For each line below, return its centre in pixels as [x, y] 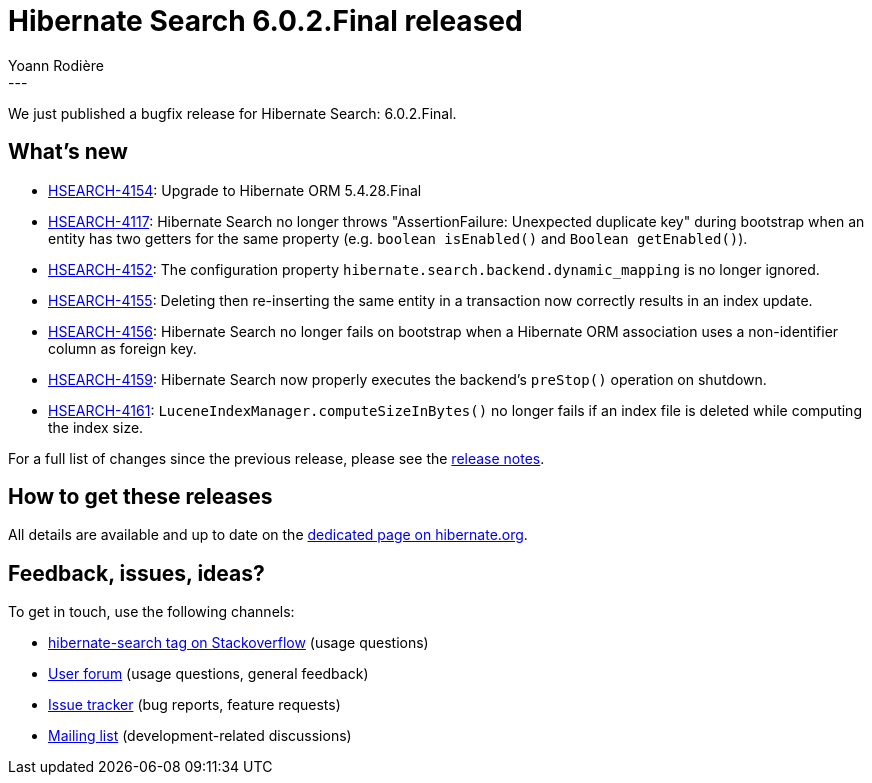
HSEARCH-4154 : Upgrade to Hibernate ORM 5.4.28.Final [235, 190]
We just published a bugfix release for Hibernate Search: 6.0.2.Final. [232, 113]
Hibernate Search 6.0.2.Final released [265, 21]
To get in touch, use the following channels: [151, 612]
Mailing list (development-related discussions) [200, 736]
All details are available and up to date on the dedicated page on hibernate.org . [268, 535]
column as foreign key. [122, 348]
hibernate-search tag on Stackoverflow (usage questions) [238, 643]
